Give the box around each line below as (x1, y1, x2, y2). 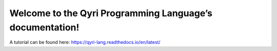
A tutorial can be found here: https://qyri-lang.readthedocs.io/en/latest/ (9, 39, 161, 45)
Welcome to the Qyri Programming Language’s (9, 8, 213, 19)
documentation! (9, 22, 80, 33)
